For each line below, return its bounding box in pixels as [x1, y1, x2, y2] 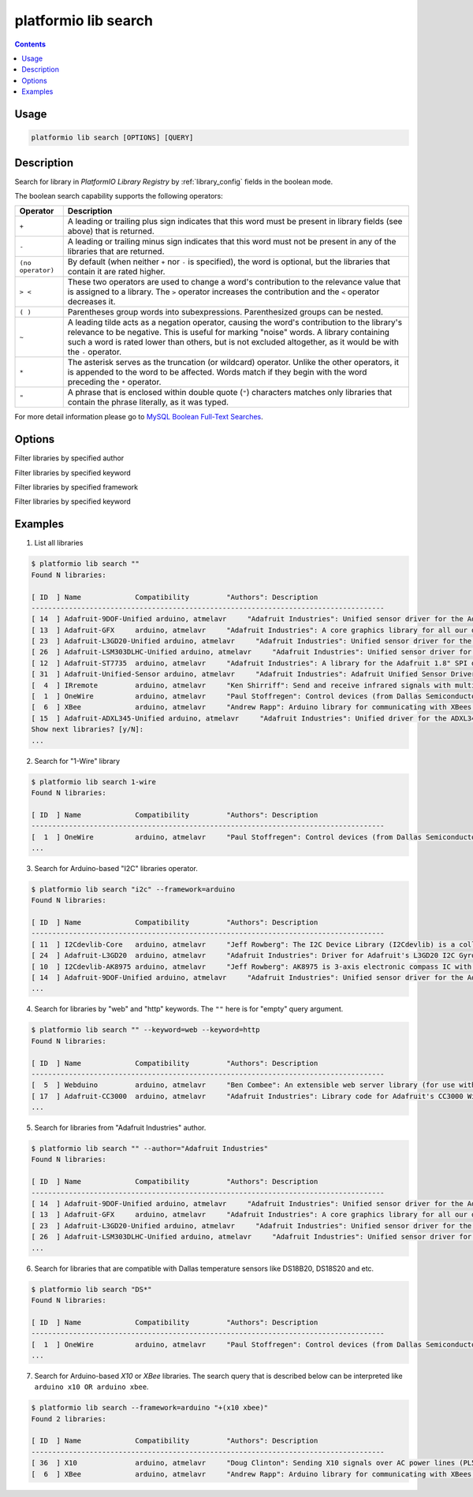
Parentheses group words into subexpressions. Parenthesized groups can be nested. [67, 307, 384, 318]
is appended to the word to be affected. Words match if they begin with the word [67, 367, 367, 378]
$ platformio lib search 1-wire [31, 777, 157, 786]
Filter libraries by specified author [14, 453, 125, 463]
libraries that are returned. [67, 246, 165, 257]
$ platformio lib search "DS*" [31, 1285, 153, 1294]
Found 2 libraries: [31, 1414, 106, 1423]
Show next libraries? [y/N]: [31, 725, 144, 734]
